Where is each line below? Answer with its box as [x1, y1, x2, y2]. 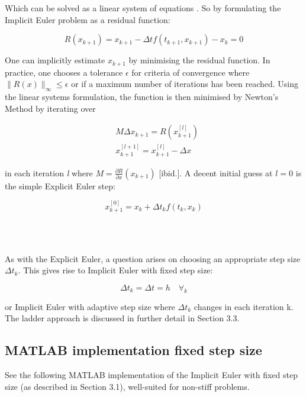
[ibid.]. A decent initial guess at [159, 166, 273, 179]
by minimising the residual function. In [128, 54, 270, 66]
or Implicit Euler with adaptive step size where [5, 300, 175, 312]
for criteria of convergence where [131, 66, 250, 78]
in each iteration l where [5, 166, 93, 179]
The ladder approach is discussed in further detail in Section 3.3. [5, 312, 240, 324]
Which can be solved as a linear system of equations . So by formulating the [5, 2, 281, 14]
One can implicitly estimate [5, 54, 105, 66]
